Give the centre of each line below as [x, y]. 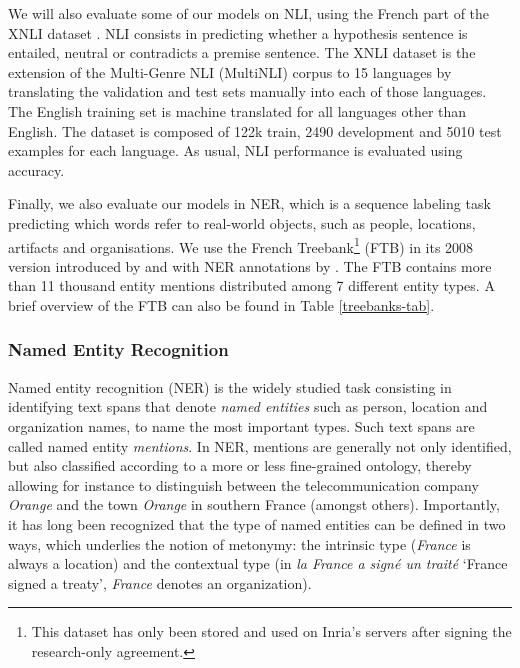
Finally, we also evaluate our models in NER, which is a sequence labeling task [249, 203]
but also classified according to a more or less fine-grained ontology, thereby [240, 465]
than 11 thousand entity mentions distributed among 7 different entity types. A [251, 285]
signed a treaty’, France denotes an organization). [160, 582]
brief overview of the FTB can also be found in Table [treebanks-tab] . [221, 304]
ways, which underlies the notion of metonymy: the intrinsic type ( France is [239, 543]
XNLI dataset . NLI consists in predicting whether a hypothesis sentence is [238, 32]
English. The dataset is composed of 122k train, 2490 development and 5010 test [255, 130]
